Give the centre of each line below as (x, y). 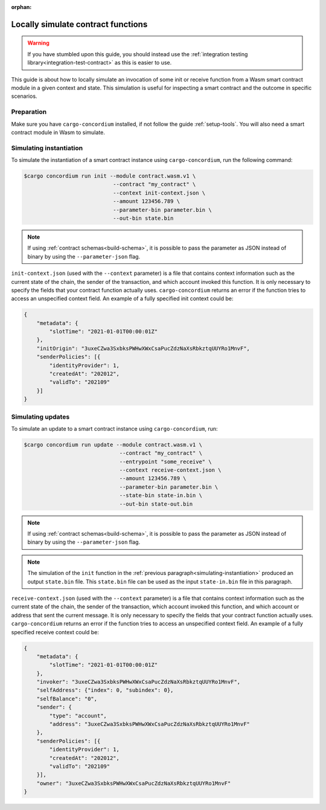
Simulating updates (40, 417)
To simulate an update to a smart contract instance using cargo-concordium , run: (114, 428)
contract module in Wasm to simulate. (58, 132)
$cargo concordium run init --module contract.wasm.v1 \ (110, 176)
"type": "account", (78, 715)
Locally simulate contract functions (79, 24)
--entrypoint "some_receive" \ (165, 461)
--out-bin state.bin (143, 218)
